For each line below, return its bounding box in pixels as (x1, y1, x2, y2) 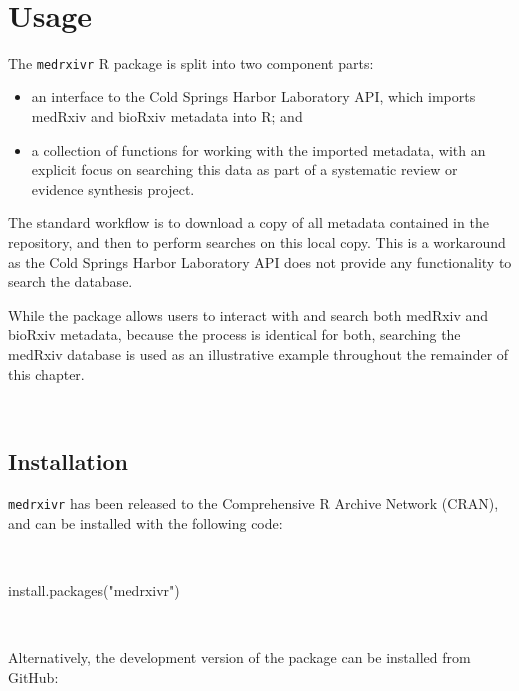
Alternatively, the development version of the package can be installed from (8, 646, 471, 667)
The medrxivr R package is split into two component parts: (8, 52, 374, 73)
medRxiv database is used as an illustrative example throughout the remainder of (8, 343, 509, 364)
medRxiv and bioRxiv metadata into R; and (31, 105, 303, 126)
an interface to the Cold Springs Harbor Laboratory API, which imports (31, 86, 476, 107)
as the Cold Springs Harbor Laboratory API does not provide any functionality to (8, 251, 512, 272)
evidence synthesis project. (31, 178, 195, 199)
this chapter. (8, 363, 85, 384)
